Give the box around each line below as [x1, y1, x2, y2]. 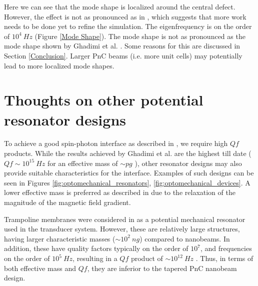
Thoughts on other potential [4, 89, 203, 110]
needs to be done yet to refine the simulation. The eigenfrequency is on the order [4, 21, 252, 31]
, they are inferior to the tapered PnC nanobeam [87, 262, 237, 273]
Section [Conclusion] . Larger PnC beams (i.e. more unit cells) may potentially [4, 50, 242, 60]
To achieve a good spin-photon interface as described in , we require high [4, 138, 228, 148]
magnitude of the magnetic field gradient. [4, 197, 131, 207]
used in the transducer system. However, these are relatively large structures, [4, 223, 240, 234]
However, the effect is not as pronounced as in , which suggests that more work [4, 11, 246, 21]
